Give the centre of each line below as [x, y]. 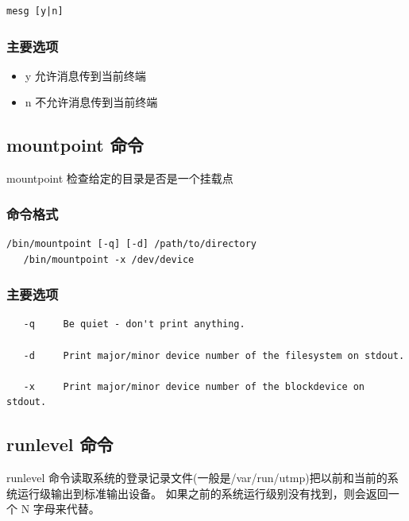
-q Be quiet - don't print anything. [134, 324]
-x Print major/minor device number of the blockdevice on [194, 386]
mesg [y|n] [35, 11]
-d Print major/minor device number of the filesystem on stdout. [214, 355]
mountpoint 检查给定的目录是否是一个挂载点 [120, 178]
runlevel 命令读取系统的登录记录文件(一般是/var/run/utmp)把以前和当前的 [197, 478]
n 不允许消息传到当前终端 [91, 102]
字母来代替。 [66, 509]
